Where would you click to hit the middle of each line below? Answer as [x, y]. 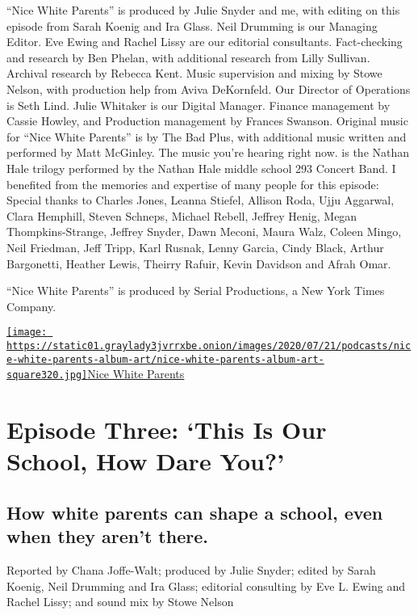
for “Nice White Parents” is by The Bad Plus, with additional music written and [207, 136]
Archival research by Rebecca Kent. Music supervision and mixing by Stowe [194, 73]
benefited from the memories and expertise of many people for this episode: [193, 184]
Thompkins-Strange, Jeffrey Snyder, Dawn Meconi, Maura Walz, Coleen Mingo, [204, 232]
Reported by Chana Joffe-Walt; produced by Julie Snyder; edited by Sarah [191, 570]
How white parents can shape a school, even [195, 512]
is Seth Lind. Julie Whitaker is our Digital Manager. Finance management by [199, 105]
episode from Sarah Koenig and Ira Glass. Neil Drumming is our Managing [192, 25]
